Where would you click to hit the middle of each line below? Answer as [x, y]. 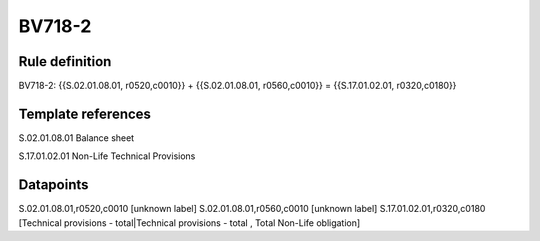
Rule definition [65, 61]
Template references [85, 113]
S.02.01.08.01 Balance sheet [76, 137]
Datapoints [53, 185]
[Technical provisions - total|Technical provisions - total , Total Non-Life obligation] [189, 222]
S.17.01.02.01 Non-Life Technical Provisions [107, 156]
